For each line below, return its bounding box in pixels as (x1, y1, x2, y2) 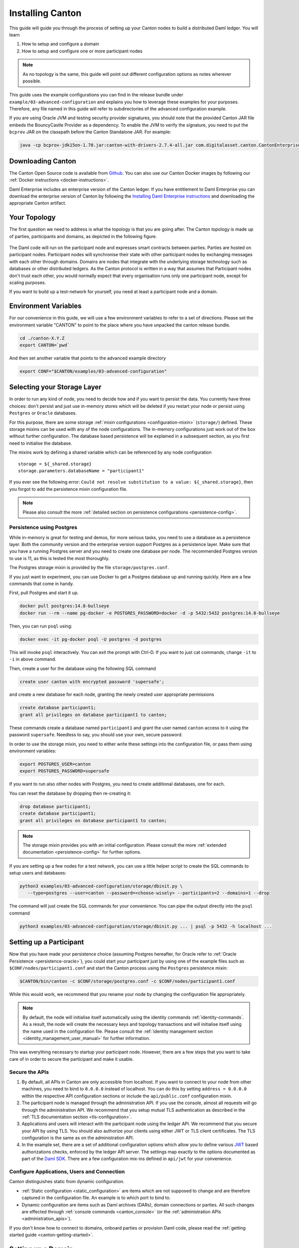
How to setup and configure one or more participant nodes (21, 48, 143, 54)
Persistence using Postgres (9, 524, 77, 531)
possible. (22, 78, 42, 84)
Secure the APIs (9, 1068, 49, 1075)
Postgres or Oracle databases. (9, 410, 77, 416)
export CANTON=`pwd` (19, 342, 70, 348)
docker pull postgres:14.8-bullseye (19, 603, 110, 609)
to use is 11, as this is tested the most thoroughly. (9, 555, 110, 561)
